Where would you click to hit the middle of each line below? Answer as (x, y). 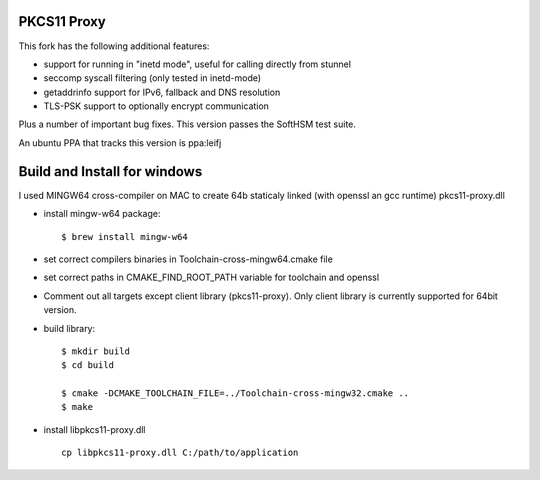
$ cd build (88, 365)
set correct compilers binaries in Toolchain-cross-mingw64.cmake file (188, 259)
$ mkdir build (95, 351)
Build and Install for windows (110, 171)
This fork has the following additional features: (114, 46)
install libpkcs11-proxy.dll (94, 429)
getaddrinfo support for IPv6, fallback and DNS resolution (162, 92)
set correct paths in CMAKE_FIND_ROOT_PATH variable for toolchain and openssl (211, 277)
